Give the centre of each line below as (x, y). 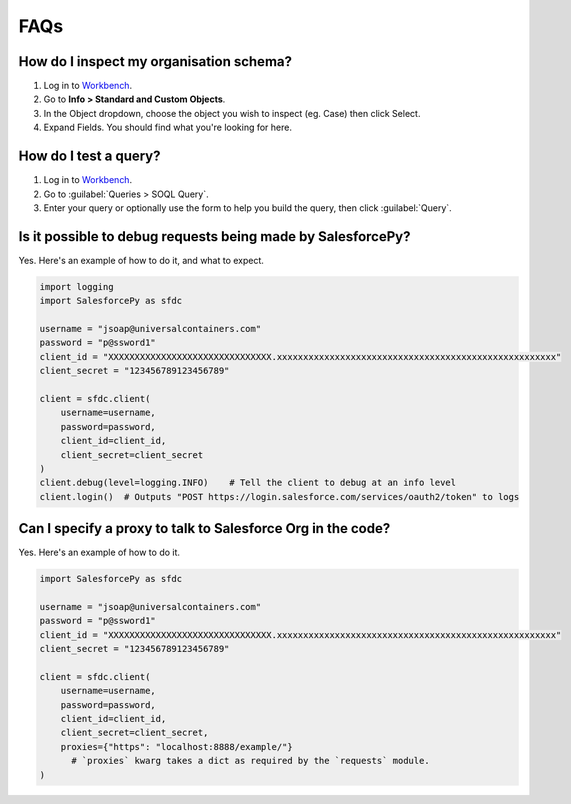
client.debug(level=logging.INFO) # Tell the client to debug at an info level (248, 483)
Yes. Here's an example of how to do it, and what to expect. (141, 260)
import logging (76, 286)
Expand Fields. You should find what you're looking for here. (167, 127)
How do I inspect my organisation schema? (155, 61)
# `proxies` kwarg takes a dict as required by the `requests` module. (250, 761)
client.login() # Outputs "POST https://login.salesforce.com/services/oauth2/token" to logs (279, 496)
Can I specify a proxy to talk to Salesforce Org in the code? (204, 528)
